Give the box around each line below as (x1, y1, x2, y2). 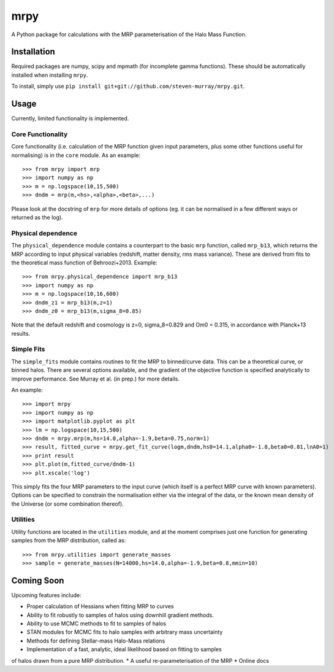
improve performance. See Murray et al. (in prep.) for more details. (11, 375, 180, 382)
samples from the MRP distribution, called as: (11, 537, 126, 544)
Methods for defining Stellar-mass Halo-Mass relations (26, 637, 165, 644)
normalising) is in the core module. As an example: (11, 151, 141, 159)
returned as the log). (11, 214, 64, 221)
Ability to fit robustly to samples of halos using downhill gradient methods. (26, 611, 214, 619)
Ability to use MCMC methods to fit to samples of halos (26, 620, 167, 627)
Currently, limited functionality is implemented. (11, 115, 129, 122)
